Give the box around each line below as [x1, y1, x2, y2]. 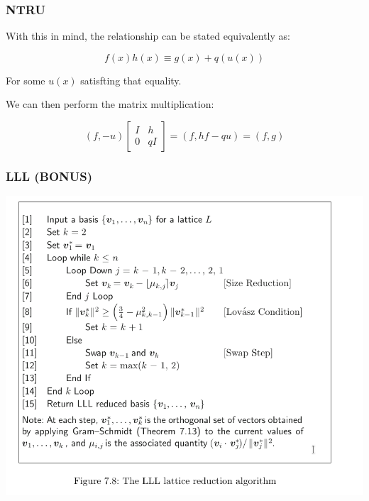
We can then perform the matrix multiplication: [6, 97, 214, 111]
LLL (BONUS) [6, 167, 93, 185]
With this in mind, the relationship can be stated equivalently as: [6, 28, 290, 43]
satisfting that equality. [80, 72, 182, 87]
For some [6, 72, 45, 87]
